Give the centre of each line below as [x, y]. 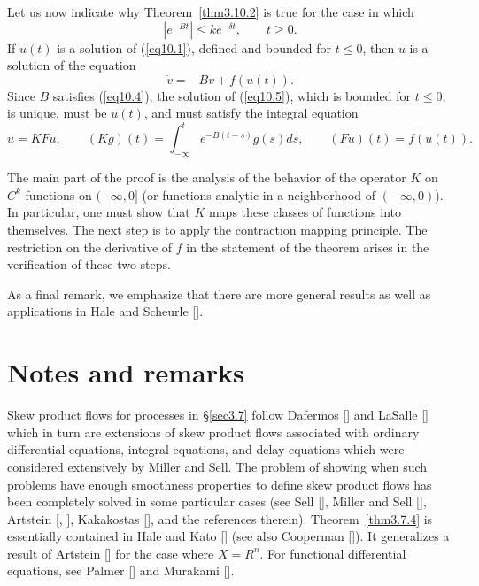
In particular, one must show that [99, 212]
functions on [58, 194]
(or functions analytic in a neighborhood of [259, 194]
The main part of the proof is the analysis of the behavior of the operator [207, 177]
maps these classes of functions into [305, 212]
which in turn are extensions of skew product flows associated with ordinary [213, 432]
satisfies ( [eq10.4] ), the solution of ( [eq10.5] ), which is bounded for [232, 95]
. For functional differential [333, 553]
